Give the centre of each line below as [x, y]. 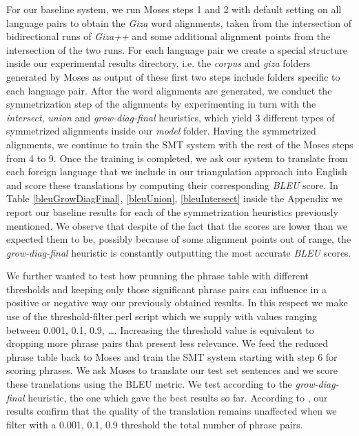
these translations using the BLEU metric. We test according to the [149, 384]
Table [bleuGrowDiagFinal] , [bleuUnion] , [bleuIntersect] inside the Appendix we [175, 198]
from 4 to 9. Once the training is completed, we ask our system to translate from [177, 158]
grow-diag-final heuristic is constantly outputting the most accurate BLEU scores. [179, 252]
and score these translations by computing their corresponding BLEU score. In [172, 185]
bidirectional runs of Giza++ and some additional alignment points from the [168, 36]
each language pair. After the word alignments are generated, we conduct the [169, 90]
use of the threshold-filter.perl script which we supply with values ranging [162, 316]
